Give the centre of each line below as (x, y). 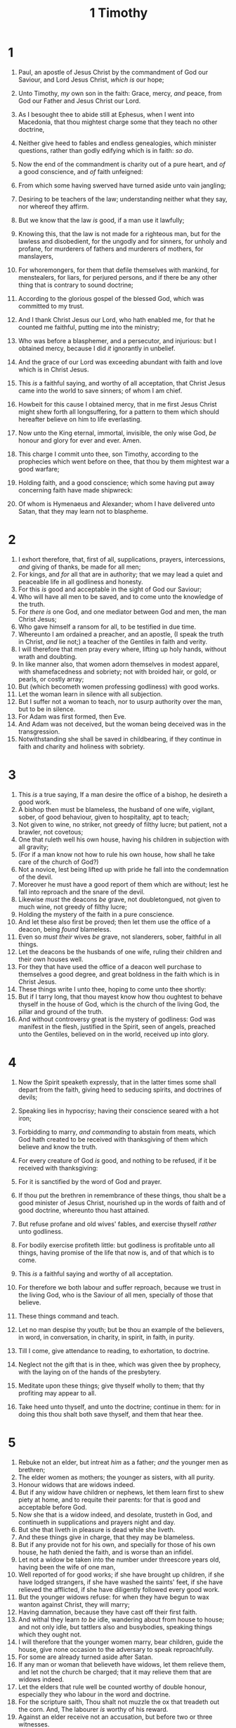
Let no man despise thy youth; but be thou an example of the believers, (121, 1329)
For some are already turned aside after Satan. (85, 1657)
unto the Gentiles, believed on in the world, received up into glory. (113, 1034)
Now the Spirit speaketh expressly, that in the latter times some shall (117, 1082)
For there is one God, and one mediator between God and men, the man (122, 612)
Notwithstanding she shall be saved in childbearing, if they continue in (120, 739)
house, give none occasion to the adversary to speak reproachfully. (116, 1649)
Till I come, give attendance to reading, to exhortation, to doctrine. (114, 1350)
